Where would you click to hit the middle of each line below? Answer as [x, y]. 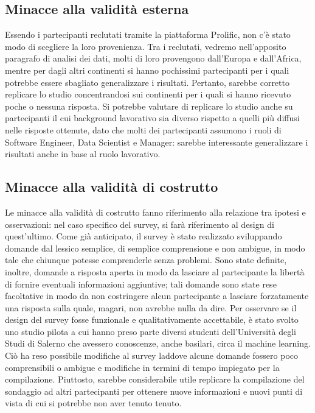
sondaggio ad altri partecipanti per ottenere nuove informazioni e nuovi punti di [154, 391]
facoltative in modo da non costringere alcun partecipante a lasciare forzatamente [157, 296]
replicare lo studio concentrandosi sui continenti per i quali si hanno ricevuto [148, 94]
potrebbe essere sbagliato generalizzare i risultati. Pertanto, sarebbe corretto [147, 82]
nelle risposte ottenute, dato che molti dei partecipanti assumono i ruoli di [143, 129]
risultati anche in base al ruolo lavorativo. [83, 154]
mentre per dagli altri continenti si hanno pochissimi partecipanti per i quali [147, 70]
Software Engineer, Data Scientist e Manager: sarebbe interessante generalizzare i [157, 142]
